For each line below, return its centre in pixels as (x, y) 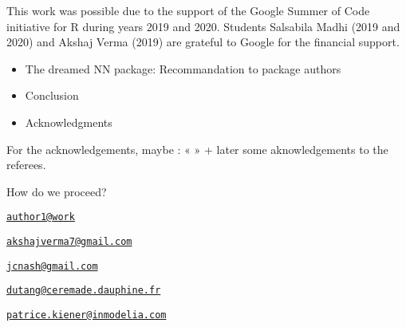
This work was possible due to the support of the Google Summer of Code (188, 10)
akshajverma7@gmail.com (69, 242)
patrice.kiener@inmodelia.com (87, 315)
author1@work (41, 217)
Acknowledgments (69, 122)
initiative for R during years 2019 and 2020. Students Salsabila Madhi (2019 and (203, 26)
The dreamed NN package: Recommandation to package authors (183, 68)
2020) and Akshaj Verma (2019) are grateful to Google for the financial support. (203, 42)
